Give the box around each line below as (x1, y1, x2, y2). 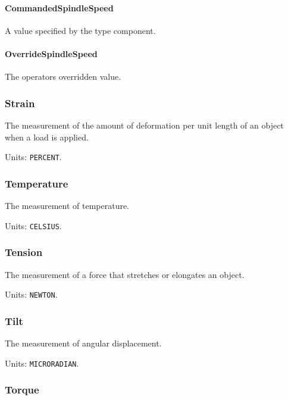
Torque (5, 382, 39, 397)
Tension (5, 245, 43, 260)
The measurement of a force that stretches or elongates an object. (5, 268, 245, 280)
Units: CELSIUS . (5, 219, 62, 232)
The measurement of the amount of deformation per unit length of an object (5, 119, 284, 131)
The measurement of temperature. (5, 199, 130, 212)
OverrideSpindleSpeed (5, 47, 98, 60)
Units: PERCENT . (5, 151, 62, 163)
